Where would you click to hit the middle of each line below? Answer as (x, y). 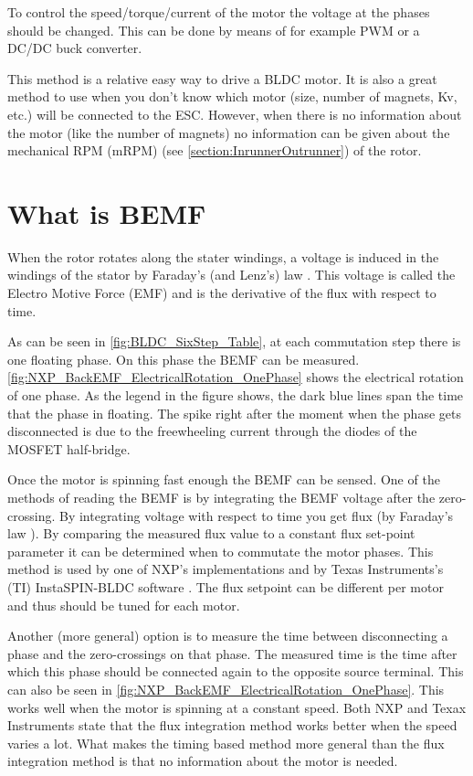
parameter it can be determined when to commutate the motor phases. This (221, 551)
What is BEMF (107, 213)
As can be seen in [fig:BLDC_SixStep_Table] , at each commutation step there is (234, 341)
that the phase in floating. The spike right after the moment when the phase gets (234, 413)
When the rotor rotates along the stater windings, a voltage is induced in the (223, 256)
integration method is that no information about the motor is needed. (203, 761)
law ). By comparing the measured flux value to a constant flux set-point (211, 533)
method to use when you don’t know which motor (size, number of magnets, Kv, (232, 96)
